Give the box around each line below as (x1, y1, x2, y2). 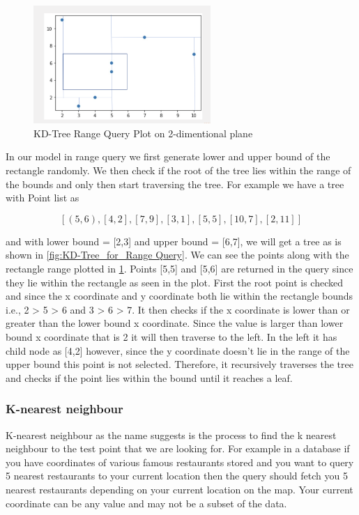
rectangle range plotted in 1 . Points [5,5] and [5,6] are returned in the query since (6, 261, 353, 275)
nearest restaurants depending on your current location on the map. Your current (6, 482, 353, 496)
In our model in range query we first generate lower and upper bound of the (6, 149, 330, 164)
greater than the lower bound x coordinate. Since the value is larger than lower (6, 316, 344, 330)
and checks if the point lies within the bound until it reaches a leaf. (6, 370, 293, 385)
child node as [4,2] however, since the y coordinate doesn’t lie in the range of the (6, 343, 350, 358)
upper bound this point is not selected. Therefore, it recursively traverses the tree (6, 357, 353, 371)
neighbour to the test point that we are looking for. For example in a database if (6, 441, 350, 456)
